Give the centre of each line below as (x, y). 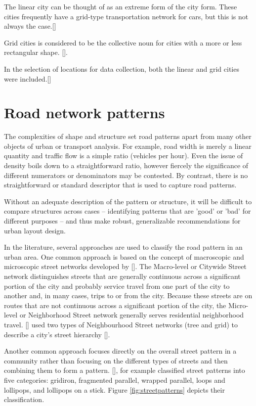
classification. (24, 399)
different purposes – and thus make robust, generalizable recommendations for (122, 221)
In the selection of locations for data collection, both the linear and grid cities (122, 68)
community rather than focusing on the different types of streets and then (116, 360)
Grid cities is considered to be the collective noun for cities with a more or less (123, 42)
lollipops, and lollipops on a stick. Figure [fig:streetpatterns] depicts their (114, 389)
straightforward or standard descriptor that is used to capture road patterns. (120, 185)
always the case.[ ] (30, 26)
